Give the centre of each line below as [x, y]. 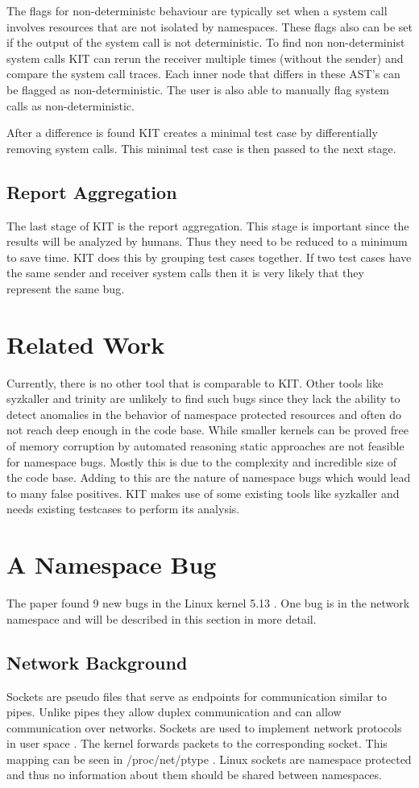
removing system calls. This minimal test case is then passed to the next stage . [201, 148]
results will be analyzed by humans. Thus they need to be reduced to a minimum [207, 241]
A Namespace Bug [112, 564]
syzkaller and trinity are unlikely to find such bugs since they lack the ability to [203, 398]
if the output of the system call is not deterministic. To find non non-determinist [206, 42]
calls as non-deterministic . [71, 105]
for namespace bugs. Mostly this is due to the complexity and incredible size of [201, 461]
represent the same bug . [66, 288]
